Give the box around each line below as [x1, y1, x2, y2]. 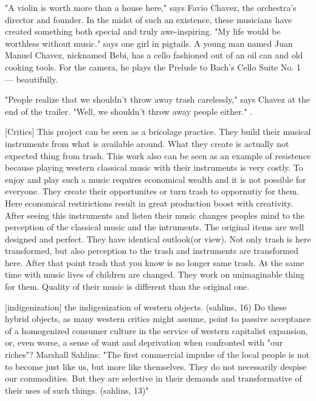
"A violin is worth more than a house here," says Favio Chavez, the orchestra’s [5, 1, 297, 13]
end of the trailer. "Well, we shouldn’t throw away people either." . [5, 105, 253, 117]
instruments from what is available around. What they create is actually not [5, 137, 289, 149]
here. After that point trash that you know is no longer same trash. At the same [5, 256, 304, 269]
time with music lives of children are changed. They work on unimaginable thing [5, 268, 304, 281]
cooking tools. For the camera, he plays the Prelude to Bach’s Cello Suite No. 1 [5, 60, 301, 73]
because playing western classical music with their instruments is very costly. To [5, 161, 303, 174]
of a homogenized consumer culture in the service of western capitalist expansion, [5, 324, 308, 337]
